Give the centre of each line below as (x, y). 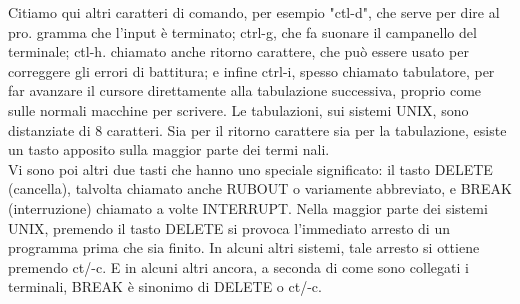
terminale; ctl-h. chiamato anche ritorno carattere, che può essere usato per (238, 51)
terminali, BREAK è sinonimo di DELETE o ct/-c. (165, 286)
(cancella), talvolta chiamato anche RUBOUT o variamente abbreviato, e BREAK (260, 188)
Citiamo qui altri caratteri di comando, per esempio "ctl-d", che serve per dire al (254, 12)
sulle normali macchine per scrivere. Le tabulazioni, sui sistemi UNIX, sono (238, 109)
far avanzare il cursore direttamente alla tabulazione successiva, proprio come (245, 90)
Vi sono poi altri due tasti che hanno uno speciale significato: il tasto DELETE (250, 168)
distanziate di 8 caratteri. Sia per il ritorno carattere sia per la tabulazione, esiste (257, 129)
